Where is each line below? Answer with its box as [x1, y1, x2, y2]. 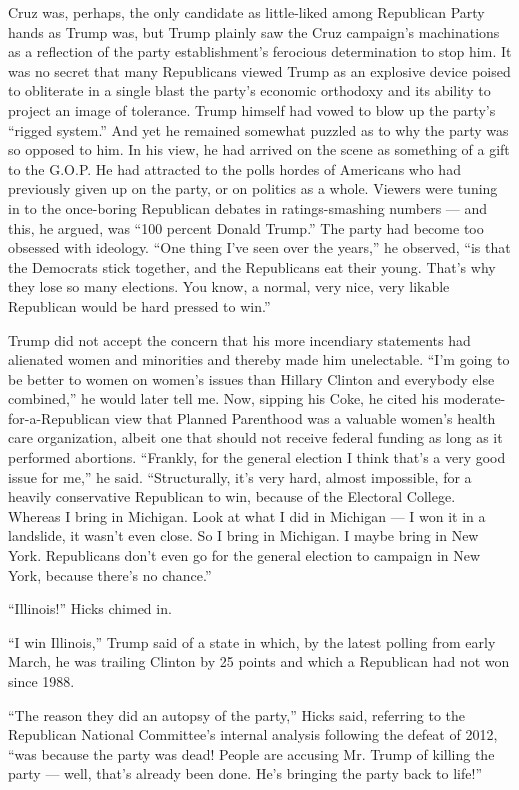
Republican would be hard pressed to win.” [8, 295, 271, 316]
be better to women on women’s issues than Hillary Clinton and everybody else [8, 368, 495, 389]
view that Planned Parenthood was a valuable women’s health [114, 407, 496, 428]
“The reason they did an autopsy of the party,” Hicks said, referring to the [8, 704, 466, 725]
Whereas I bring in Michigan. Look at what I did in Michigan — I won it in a [8, 505, 486, 526]
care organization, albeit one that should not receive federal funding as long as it [8, 427, 503, 448]
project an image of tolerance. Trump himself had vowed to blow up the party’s [8, 99, 496, 120]
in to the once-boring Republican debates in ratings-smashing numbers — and [8, 197, 488, 218]
